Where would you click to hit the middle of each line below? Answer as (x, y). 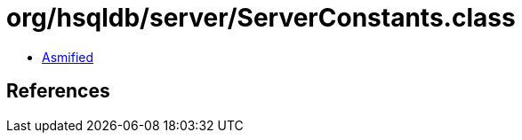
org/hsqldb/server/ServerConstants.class (261, 18)
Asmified (68, 57)
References (58, 91)
